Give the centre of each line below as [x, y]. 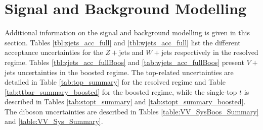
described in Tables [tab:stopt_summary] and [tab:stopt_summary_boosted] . [125, 102]
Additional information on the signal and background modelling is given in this [127, 32]
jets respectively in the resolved [210, 52]
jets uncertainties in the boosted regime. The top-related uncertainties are [119, 72]
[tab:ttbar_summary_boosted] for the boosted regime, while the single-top [121, 91]
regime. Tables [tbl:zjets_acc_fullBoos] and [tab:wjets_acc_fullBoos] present [124, 62]
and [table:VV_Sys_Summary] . [54, 121]
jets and [131, 52]
